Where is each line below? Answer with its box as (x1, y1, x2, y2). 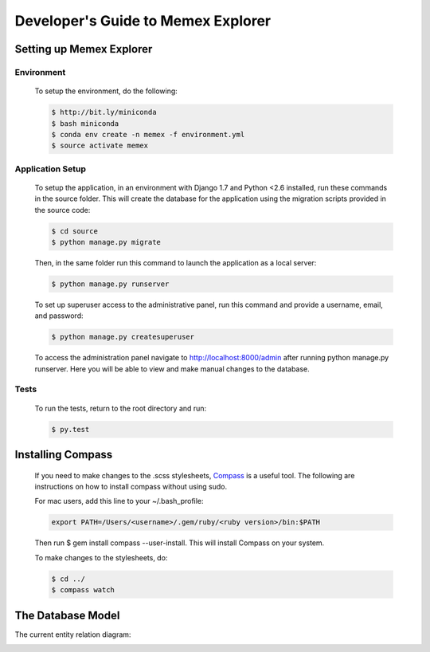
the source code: (34, 205, 91, 214)
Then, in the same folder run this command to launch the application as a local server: (34, 257, 317, 267)
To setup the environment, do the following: (34, 86, 178, 96)
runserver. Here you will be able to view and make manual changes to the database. (34, 363, 310, 374)
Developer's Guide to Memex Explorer (14, 12, 271, 29)
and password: (34, 311, 84, 320)
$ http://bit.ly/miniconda (51, 108, 157, 117)
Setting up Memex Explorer (14, 42, 153, 56)
